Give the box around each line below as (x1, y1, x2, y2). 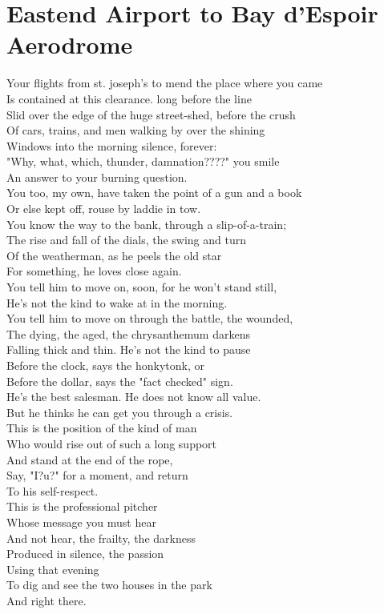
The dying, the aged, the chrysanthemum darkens (6, 325, 250, 342)
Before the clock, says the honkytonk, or (6, 357, 204, 373)
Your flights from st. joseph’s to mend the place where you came (6, 74, 323, 91)
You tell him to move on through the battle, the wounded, (6, 310, 293, 327)
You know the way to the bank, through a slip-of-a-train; (6, 215, 287, 232)
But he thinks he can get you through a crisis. (6, 403, 233, 420)
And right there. (6, 592, 87, 608)
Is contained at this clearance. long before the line (6, 90, 252, 106)
